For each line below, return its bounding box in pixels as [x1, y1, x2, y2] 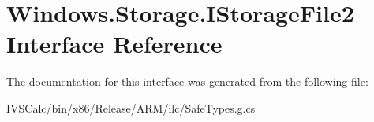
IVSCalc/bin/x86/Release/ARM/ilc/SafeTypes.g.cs [6, 99, 256, 116]
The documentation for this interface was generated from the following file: [6, 73, 368, 90]
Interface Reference [6, 28, 223, 60]
